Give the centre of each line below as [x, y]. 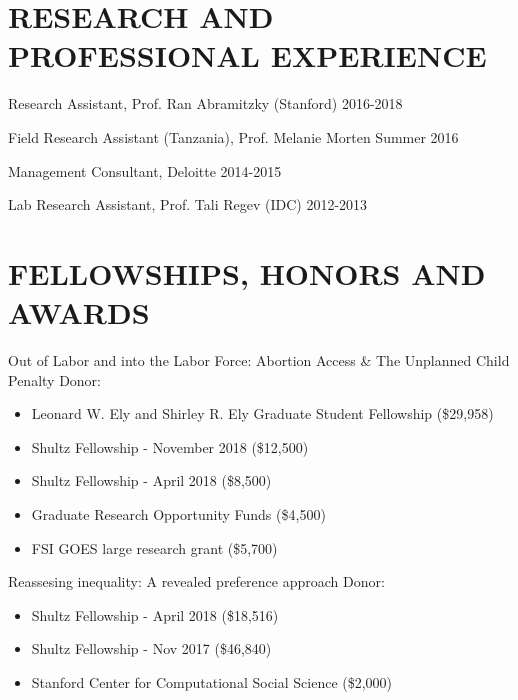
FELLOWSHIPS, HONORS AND [247, 272]
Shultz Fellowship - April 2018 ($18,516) [155, 614]
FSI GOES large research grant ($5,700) [154, 547]
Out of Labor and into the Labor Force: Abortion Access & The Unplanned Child [259, 360]
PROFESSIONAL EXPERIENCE [247, 55]
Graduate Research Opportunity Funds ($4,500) [178, 513]
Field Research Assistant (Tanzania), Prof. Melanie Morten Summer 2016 [233, 136]
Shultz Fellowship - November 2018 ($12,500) [170, 446]
